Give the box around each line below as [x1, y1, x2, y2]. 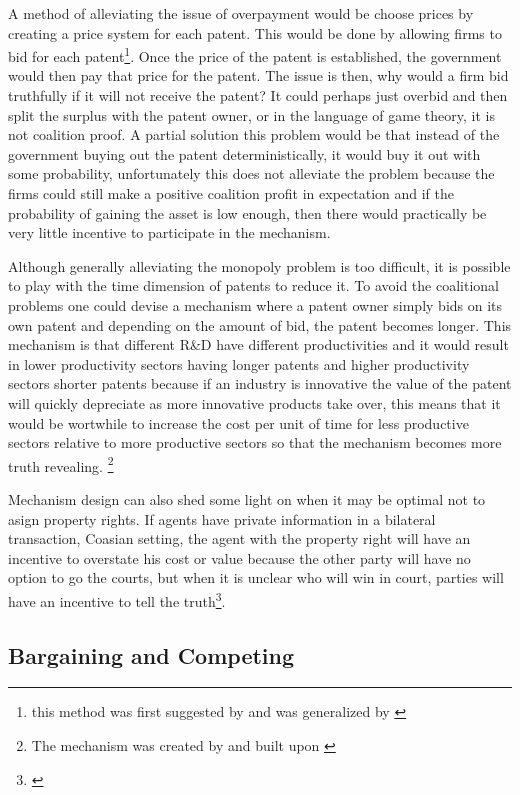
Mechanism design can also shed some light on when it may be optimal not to [8, 488, 486, 509]
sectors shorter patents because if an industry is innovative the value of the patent [8, 373, 512, 394]
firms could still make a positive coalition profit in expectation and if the [8, 183, 454, 203]
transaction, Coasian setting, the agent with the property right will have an [8, 528, 471, 549]
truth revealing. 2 [8, 452, 114, 476]
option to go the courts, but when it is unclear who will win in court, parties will [8, 567, 504, 588]
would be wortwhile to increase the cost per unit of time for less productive [8, 412, 469, 433]
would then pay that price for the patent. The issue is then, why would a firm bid [8, 65, 509, 86]
